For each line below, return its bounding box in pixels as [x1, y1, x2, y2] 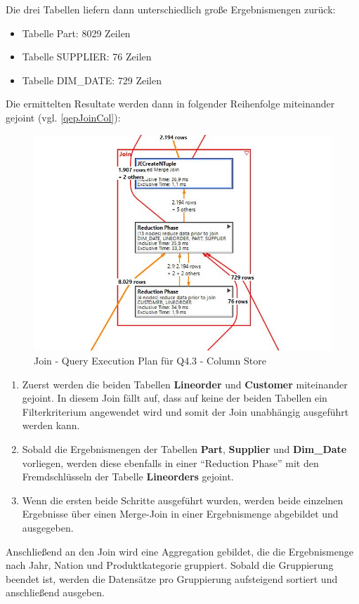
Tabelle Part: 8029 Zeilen [22, 25, 131, 40]
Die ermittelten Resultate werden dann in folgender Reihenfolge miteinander [6, 96, 335, 111]
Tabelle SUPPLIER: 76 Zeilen [22, 49, 152, 64]
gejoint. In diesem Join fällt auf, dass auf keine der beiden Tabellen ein [22, 390, 327, 405]
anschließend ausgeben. [6, 585, 105, 600]
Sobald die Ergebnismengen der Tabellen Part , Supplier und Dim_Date [22, 441, 347, 456]
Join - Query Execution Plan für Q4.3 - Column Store [34, 353, 266, 367]
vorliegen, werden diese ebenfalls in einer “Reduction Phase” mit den [22, 455, 319, 470]
